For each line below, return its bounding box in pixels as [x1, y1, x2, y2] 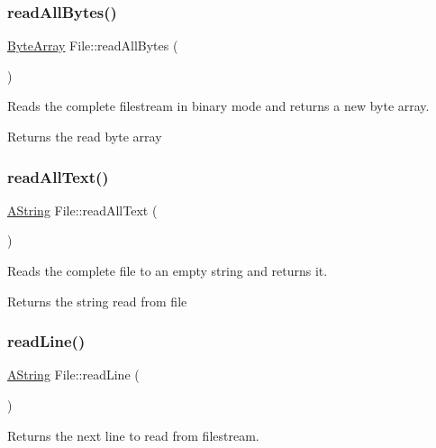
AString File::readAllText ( [7, 200, 158, 219]
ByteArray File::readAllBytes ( [7, 36, 178, 55]
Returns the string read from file [7, 291, 187, 310]
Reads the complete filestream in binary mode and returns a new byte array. [7, 96, 430, 115]
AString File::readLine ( [7, 365, 140, 384]
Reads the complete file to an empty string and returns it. [7, 261, 328, 279]
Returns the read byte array [7, 127, 162, 145]
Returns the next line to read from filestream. [7, 425, 259, 444]
